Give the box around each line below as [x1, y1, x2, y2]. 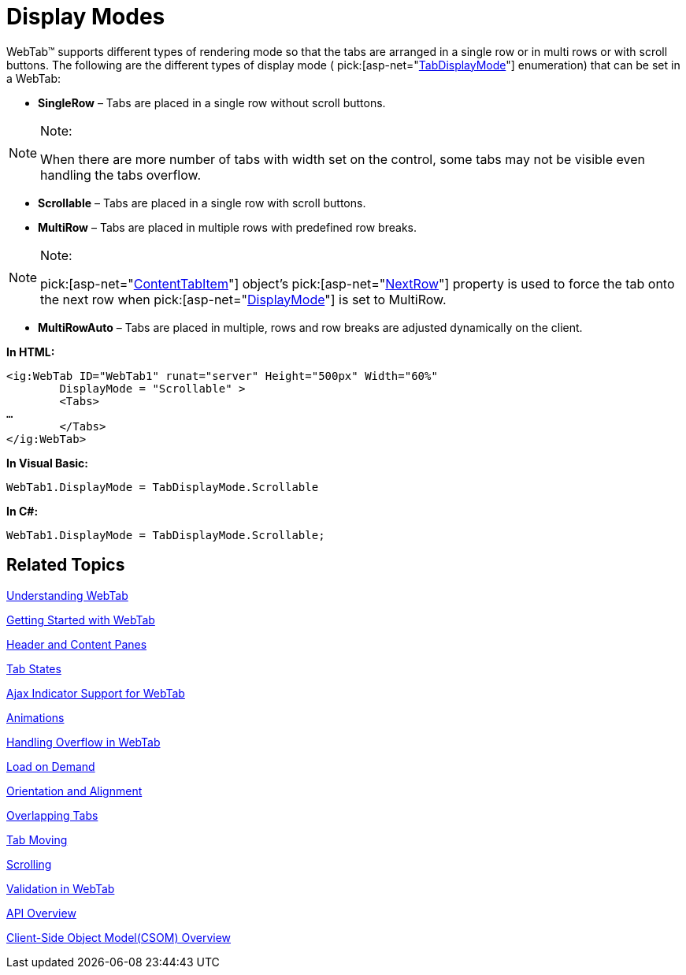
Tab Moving [6, 832, 68, 847]
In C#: [6, 504, 39, 518]
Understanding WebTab [6, 588, 128, 602]
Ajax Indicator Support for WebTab [6, 686, 185, 700]
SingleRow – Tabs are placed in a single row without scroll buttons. [38, 95, 386, 110]
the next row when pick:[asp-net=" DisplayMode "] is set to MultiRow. [40, 291, 447, 307]
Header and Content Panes [6, 637, 147, 651]
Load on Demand [6, 759, 95, 773]
